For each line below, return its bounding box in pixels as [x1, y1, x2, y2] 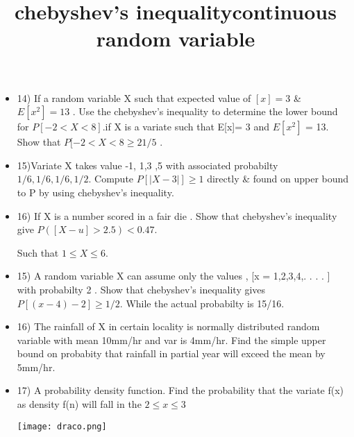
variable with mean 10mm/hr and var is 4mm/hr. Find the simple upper [17, 332, 326, 347]
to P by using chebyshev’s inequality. [17, 185, 174, 199]
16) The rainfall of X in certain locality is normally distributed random [17, 319, 320, 334]
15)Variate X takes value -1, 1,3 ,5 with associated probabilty [17, 157, 278, 172]
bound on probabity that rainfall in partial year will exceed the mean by [17, 346, 326, 361]
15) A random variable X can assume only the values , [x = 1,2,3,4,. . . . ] [17, 268, 330, 283]
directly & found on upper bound [207, 171, 349, 186]
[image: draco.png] [17, 421, 107, 431]
